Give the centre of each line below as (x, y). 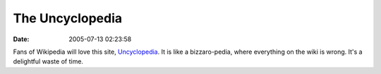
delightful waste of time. (48, 61)
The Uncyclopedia (68, 18)
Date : (21, 39)
